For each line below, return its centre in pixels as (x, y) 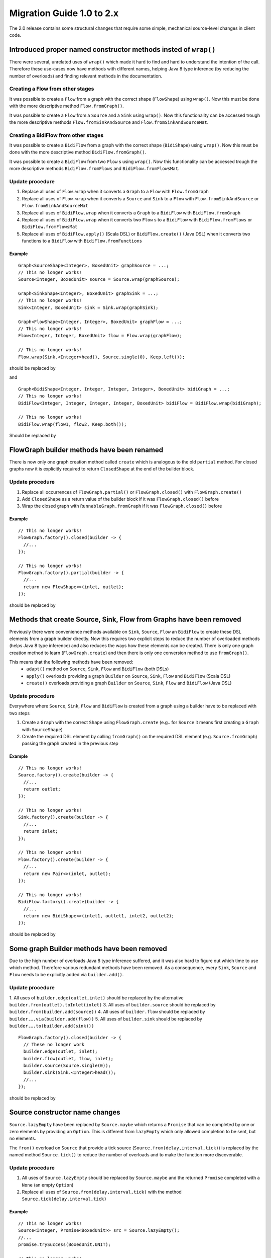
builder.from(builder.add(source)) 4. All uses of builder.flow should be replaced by (107, 1012)
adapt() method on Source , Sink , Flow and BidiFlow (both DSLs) (98, 669)
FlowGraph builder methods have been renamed (86, 450)
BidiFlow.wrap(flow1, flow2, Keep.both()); (73, 424)
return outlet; (42, 789)
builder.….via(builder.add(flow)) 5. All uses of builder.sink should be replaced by (106, 1018)
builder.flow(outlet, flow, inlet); (69, 1058)
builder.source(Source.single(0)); (67, 1066)
